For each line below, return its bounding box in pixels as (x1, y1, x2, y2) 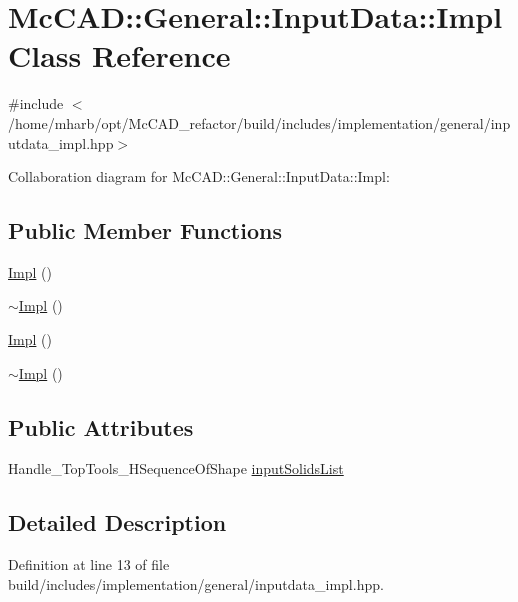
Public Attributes (8, 411, 194, 442)
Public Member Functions (8, 215, 282, 246)
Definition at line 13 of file (8, 554, 170, 575)
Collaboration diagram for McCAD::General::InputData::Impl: (8, 166, 390, 187)
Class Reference (8, 35, 231, 76)
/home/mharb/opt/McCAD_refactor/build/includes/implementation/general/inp (8, 112, 511, 133)
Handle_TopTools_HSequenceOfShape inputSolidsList (8, 458, 344, 479)
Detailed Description (8, 507, 227, 538)
